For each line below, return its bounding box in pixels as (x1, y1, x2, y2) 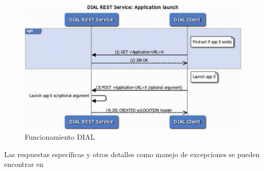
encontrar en (4, 159, 44, 169)
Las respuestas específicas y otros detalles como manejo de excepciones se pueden (4, 148, 260, 159)
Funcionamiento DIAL (25, 131, 95, 142)
